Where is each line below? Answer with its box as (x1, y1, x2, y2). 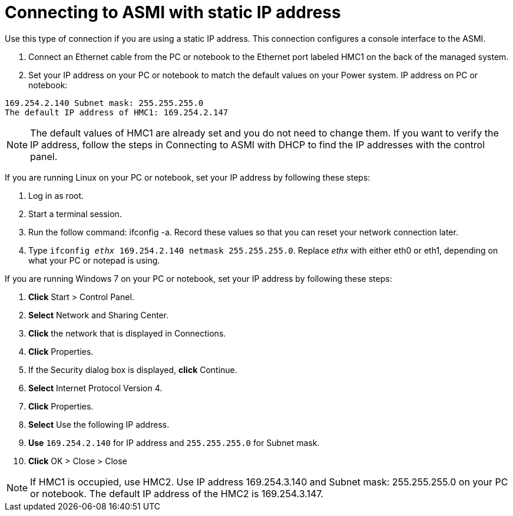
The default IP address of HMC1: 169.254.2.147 (5, 107, 229, 117)
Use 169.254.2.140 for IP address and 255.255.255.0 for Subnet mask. (28, 437, 320, 448)
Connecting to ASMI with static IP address (5, 2, 341, 22)
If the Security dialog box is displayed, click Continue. (28, 364, 237, 375)
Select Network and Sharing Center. (28, 309, 169, 320)
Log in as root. (28, 190, 84, 201)
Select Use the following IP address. (28, 419, 170, 430)
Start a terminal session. (28, 208, 122, 219)
